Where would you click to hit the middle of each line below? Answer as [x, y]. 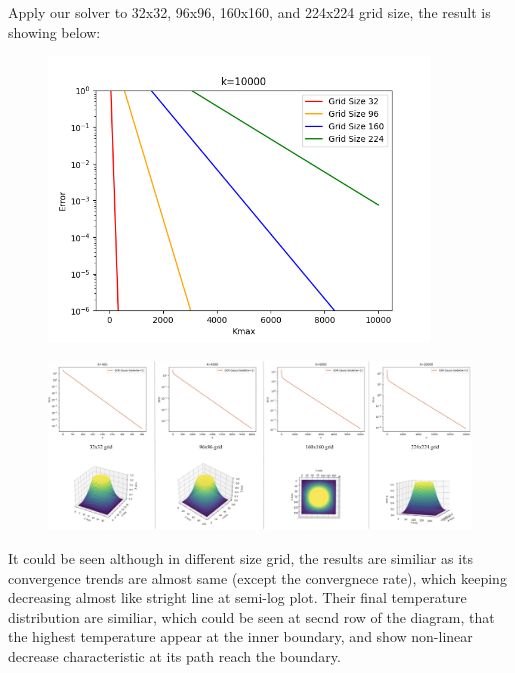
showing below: [54, 31]
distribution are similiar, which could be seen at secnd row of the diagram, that [251, 616]
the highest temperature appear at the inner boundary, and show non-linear [240, 636]
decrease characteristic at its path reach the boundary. [174, 655]
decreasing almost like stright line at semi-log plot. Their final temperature [237, 597]
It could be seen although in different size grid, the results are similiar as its [241, 557]
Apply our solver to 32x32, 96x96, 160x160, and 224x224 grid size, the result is [249, 12]
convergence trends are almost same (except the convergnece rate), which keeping [257, 577]
